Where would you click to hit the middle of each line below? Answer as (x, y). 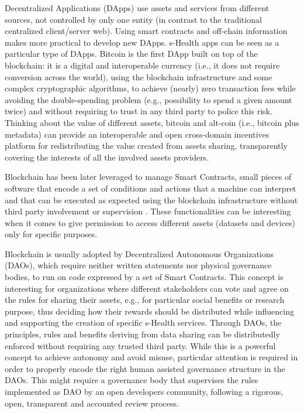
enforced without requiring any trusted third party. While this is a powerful (140, 345)
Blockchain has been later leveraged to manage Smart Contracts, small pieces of (148, 177)
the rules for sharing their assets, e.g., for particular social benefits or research (145, 300)
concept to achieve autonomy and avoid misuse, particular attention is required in (151, 357)
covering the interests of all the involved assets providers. (107, 157)
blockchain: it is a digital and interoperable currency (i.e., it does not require (142, 65)
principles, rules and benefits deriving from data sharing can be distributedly (142, 334)
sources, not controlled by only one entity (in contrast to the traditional (133, 19)
